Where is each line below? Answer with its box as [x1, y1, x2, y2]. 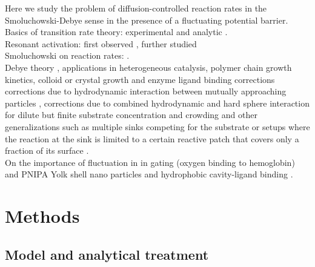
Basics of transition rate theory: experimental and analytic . [5, 25, 228, 38]
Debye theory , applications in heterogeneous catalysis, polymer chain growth [5, 61, 292, 73]
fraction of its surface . [5, 144, 89, 157]
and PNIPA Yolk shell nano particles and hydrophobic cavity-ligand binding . [5, 168, 293, 180]
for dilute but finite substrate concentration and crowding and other [5, 108, 257, 121]
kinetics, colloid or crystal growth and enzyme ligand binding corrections [5, 73, 275, 85]
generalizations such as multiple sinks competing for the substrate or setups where [5, 120, 310, 133]
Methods [5, 203, 80, 228]
